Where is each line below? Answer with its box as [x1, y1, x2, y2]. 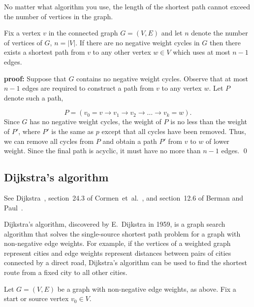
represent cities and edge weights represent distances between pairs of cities [4, 247, 231, 258]
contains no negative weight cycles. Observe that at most [76, 73, 248, 83]
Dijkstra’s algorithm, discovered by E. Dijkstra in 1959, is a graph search [4, 219, 225, 229]
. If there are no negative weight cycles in [75, 37, 200, 47]
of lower [205, 136, 229, 146]
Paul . [4, 202, 23, 212]
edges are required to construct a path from [22, 83, 154, 93]
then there [209, 37, 241, 47]
